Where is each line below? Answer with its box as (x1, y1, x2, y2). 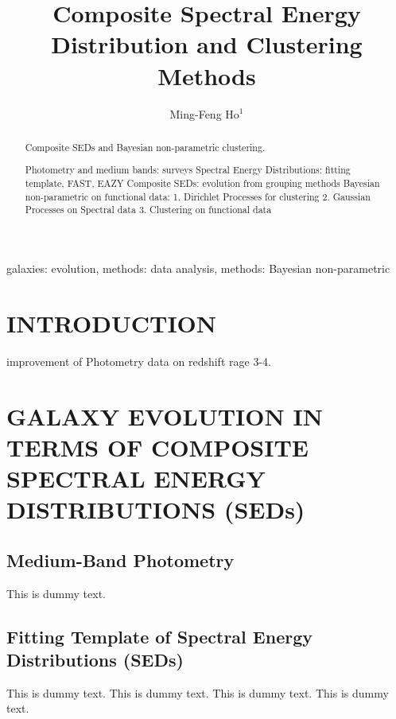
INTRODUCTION (6, 306, 217, 339)
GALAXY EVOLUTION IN (6, 399, 323, 432)
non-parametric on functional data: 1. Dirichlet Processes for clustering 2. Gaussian (25, 189, 371, 203)
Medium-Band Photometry (6, 547, 235, 572)
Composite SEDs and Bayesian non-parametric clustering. (25, 140, 266, 154)
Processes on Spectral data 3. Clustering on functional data (25, 203, 272, 216)
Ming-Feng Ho (169, 105, 239, 122)
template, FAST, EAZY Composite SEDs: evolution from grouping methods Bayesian (25, 177, 380, 190)
